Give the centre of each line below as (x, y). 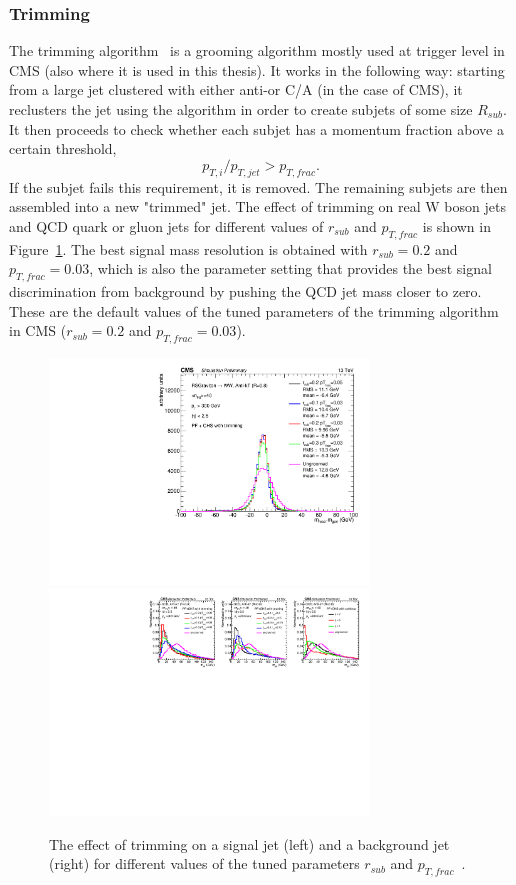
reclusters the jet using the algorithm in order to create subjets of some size (241, 109)
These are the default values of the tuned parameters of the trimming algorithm (254, 310)
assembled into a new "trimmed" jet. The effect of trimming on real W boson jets (257, 206)
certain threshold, (63, 148)
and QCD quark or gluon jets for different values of (166, 225)
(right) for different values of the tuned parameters (204, 863)
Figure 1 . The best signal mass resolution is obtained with (188, 248)
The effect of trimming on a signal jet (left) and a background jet (249, 843)
